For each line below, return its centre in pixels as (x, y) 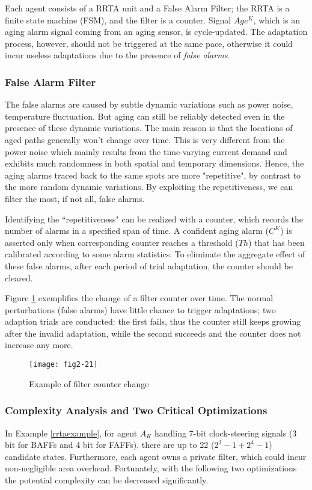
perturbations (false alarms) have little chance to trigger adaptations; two (140, 309)
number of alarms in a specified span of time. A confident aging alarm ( (137, 231)
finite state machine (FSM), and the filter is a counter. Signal (118, 20)
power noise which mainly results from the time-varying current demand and (146, 151)
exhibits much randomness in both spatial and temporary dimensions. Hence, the (154, 163)
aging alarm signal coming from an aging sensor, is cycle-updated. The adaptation (156, 32)
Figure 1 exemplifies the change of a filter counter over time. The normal (139, 298)
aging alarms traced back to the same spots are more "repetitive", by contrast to (153, 175)
